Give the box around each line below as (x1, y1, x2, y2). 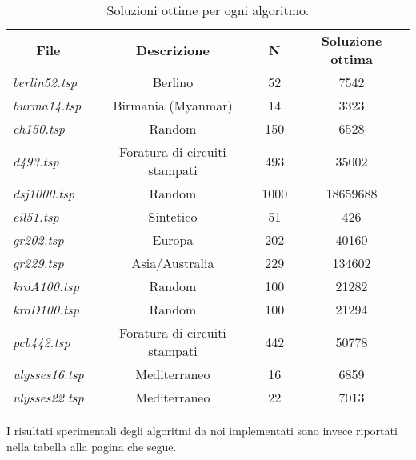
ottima (330, 50, 374, 68)
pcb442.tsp (13, 332, 70, 351)
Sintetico (148, 207, 198, 226)
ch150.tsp (13, 119, 66, 138)
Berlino (152, 73, 194, 91)
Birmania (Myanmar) (113, 96, 233, 114)
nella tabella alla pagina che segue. (6, 438, 177, 454)
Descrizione (136, 40, 210, 59)
